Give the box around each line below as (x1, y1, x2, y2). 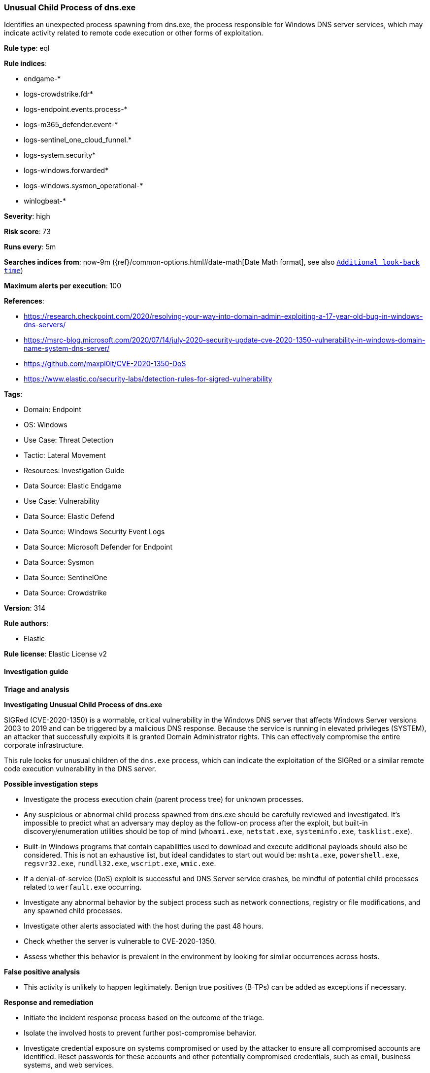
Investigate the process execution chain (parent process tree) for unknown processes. (24, 795, 304, 803)
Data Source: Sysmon (24, 558, 94, 567)
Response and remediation (4, 998, 94, 1006)
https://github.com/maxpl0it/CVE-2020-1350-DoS (24, 359, 186, 368)
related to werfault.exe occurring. (24, 882, 142, 891)
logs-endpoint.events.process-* (24, 105, 128, 114)
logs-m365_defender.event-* (24, 120, 118, 129)
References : (4, 297, 44, 306)
